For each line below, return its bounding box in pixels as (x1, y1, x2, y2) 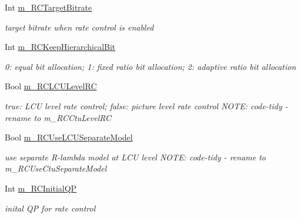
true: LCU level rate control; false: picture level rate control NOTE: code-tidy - (5, 99, 288, 112)
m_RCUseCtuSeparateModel (5, 162, 107, 175)
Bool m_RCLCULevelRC (5, 80, 97, 92)
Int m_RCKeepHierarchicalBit (5, 41, 116, 53)
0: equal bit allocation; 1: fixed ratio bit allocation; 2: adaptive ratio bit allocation (5, 60, 296, 72)
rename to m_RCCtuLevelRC (5, 111, 112, 123)
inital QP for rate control (5, 202, 96, 214)
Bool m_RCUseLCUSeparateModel (5, 131, 133, 143)
